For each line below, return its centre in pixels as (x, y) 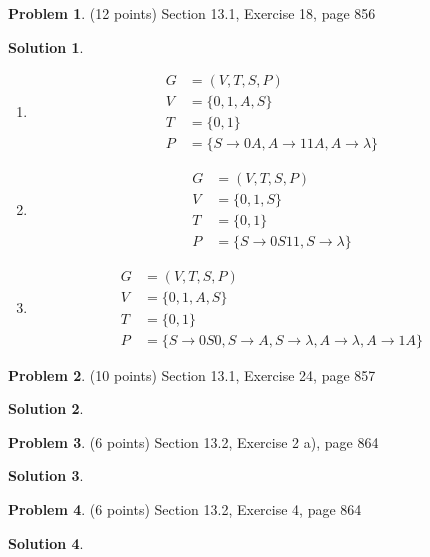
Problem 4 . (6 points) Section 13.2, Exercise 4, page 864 (185, 508)
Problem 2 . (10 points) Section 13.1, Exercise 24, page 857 (192, 374)
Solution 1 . (46, 46)
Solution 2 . (46, 408)
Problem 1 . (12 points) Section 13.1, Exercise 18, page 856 (192, 13)
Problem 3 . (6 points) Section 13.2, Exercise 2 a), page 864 (193, 441)
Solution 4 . (46, 542)
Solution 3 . (46, 475)
